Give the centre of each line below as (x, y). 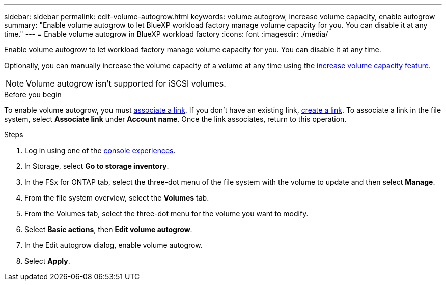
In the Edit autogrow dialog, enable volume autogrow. (114, 245)
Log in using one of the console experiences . (100, 150)
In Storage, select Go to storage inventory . (97, 166)
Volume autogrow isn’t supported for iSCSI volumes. (126, 83)
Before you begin (33, 94)
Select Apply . (47, 261)
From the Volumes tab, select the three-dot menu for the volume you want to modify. (166, 213)
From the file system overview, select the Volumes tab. (117, 198)
